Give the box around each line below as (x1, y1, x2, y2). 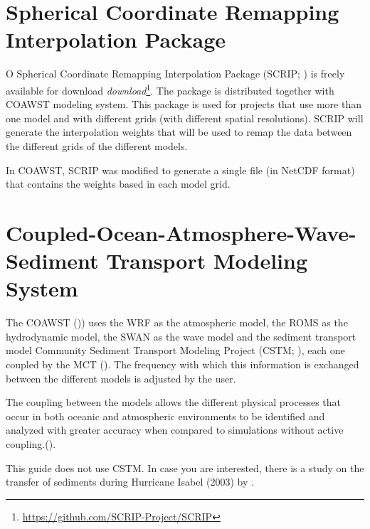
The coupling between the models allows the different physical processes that (6, 395, 342, 410)
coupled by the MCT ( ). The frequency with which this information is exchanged (6, 357, 359, 371)
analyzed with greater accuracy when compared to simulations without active (6, 422, 344, 437)
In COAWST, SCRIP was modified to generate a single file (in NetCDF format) (6, 162, 355, 177)
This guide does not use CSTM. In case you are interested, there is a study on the (6, 460, 364, 475)
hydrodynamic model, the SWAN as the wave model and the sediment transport (6, 328, 356, 343)
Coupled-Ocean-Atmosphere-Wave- (6, 218, 356, 247)
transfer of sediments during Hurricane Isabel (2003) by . (6, 474, 254, 489)
